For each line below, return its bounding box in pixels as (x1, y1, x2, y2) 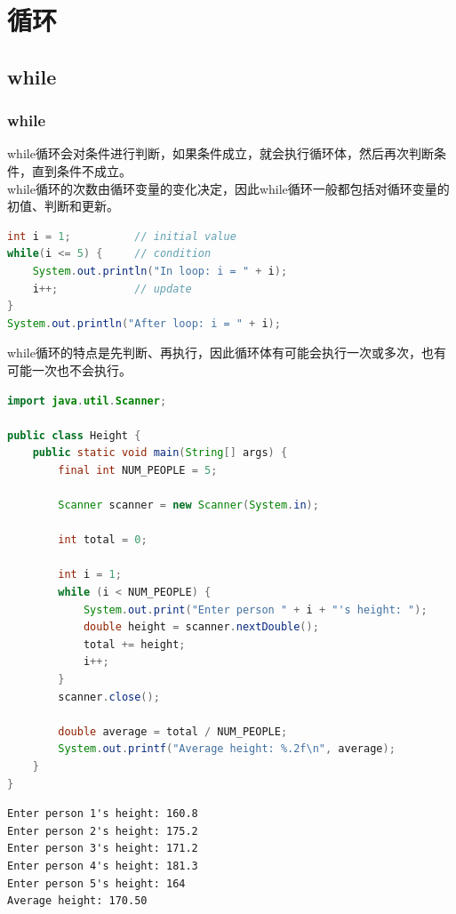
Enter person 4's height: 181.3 (7, 859, 198, 872)
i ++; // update (32, 282, 192, 295)
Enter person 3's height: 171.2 (7, 842, 198, 855)
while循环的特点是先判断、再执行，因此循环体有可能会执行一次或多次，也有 (7, 343, 446, 362)
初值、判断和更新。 (7, 196, 119, 215)
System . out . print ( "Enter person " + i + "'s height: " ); (83, 603, 428, 616)
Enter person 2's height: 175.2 (7, 824, 198, 838)
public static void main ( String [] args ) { (32, 446, 288, 460)
